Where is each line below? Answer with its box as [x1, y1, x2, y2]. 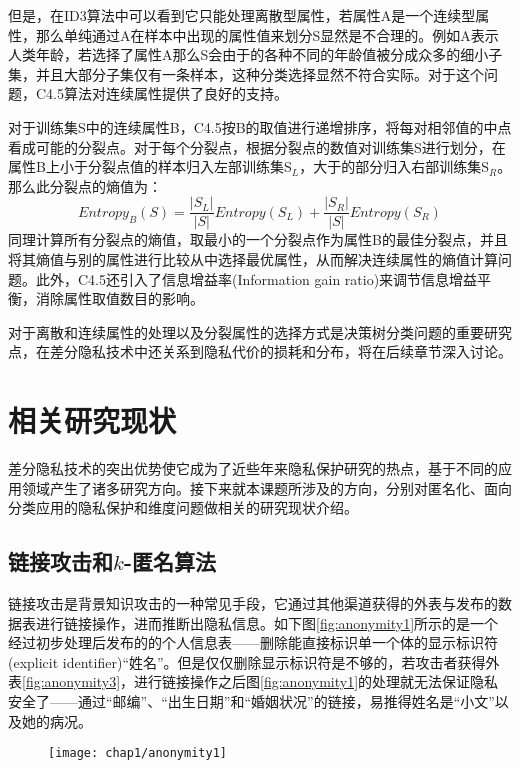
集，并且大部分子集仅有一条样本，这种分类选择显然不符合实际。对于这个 [8, 63, 484, 84]
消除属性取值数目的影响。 [35, 288, 204, 309]
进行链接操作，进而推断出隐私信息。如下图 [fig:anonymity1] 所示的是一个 [35, 612, 499, 633]
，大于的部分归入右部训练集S [299, 156, 489, 177]
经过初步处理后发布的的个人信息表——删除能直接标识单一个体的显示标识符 [8, 632, 498, 653]
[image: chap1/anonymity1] [48, 746, 227, 761]
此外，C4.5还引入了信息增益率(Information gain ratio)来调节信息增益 [35, 268, 478, 289]
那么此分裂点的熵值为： [8, 175, 162, 196]
